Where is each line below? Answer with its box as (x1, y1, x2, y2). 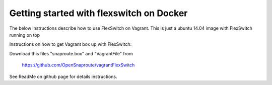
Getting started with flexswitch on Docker (9, 8, 188, 19)
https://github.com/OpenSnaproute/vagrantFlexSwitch (22, 62, 135, 68)
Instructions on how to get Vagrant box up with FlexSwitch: (9, 41, 132, 47)
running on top (9, 32, 40, 38)
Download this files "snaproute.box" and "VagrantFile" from (9, 50, 133, 56)
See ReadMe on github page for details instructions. (9, 73, 117, 79)
